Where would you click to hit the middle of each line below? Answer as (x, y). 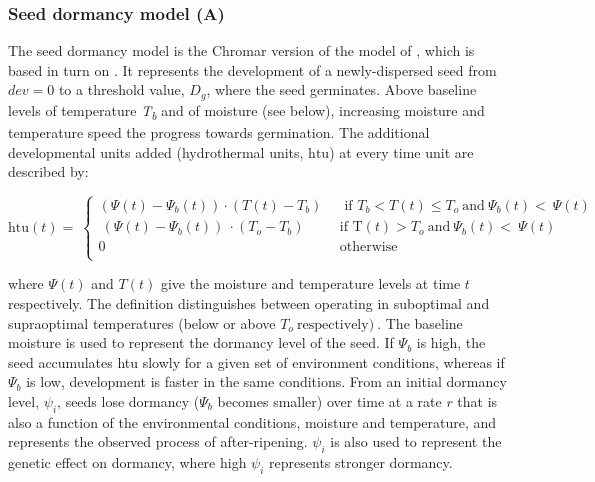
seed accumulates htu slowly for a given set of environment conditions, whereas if (256, 361)
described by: (48, 171)
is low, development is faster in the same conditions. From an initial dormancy (266, 381)
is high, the (451, 342)
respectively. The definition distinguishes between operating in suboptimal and (249, 302)
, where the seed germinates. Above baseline (341, 89)
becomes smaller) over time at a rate (329, 400)
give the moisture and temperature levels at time (310, 283)
